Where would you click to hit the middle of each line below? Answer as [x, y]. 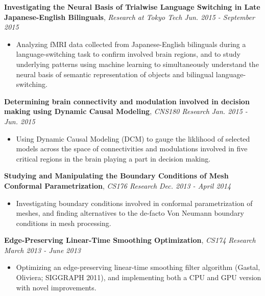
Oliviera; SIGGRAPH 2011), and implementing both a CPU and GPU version [139, 277]
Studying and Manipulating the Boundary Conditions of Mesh [116, 176]
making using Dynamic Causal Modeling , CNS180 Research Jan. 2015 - [126, 111]
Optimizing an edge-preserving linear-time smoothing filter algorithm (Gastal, [138, 267]
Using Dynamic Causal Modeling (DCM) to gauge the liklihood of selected [133, 138]
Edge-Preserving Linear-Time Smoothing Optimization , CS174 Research [130, 240]
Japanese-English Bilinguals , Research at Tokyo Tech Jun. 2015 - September [129, 17]
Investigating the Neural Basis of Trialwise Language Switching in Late [132, 7]
